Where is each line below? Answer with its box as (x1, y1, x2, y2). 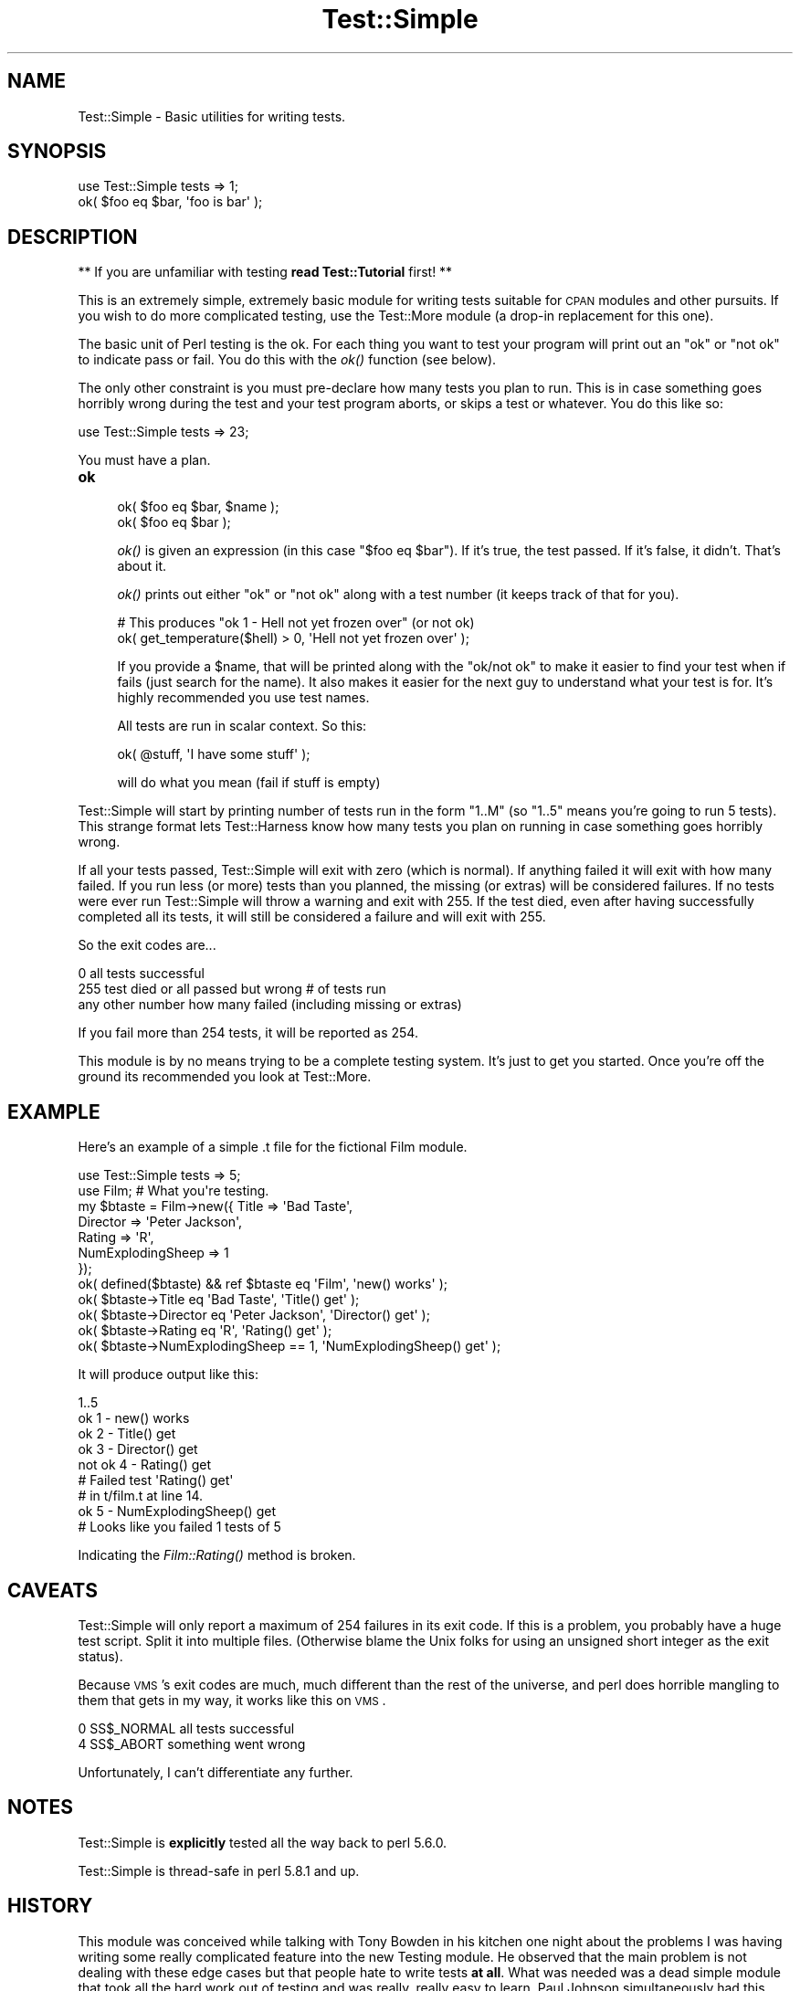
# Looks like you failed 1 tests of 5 (78, 1519, 281, 1535)
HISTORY (7, 1894, 93, 1918)
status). (78, 1648, 123, 1664)
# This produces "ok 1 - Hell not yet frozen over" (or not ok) (117, 615, 475, 631)
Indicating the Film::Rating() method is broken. (78, 1547, 356, 1564)
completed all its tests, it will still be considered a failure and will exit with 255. (78, 909, 546, 925)
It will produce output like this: (78, 1366, 258, 1383)
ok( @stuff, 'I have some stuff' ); (117, 746, 311, 763)
